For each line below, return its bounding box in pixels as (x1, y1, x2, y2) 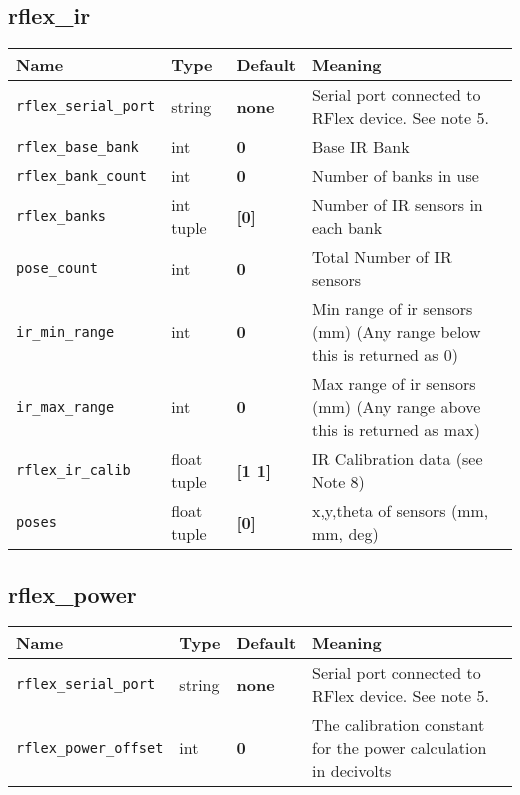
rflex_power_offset (16, 739, 164, 756)
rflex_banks (16, 208, 107, 225)
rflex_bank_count (16, 167, 147, 184)
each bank (311, 216, 383, 240)
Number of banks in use (311, 164, 479, 188)
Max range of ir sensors (311, 372, 476, 396)
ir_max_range (16, 398, 115, 415)
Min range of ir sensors (311, 297, 473, 321)
